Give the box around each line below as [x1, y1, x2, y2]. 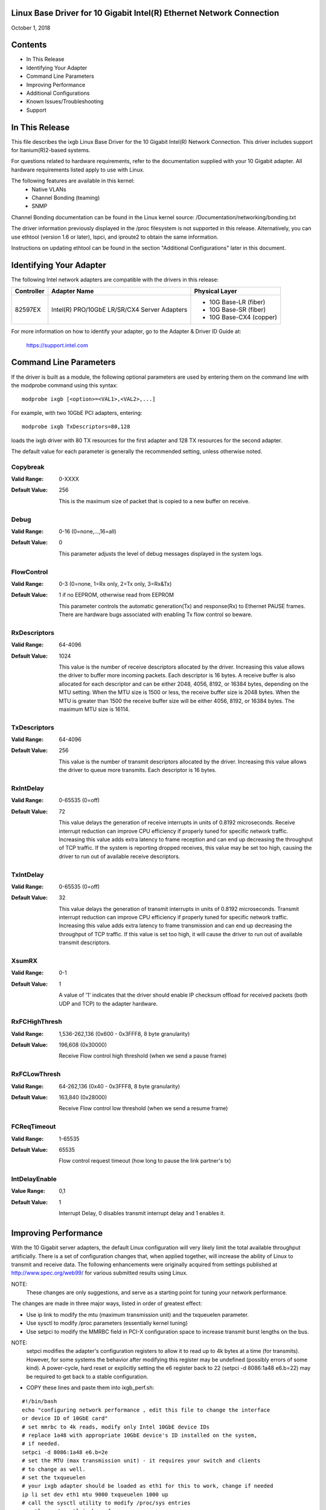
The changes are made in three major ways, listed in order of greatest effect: [11, 1300, 202, 1307]
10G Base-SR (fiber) [209, 306, 266, 314]
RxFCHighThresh [11, 1018, 63, 1026]
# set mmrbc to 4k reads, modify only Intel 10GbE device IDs [22, 1423, 210, 1430]
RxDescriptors [11, 628, 54, 637]
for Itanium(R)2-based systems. [11, 147, 91, 154]
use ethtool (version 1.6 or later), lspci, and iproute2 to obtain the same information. [11, 233, 219, 240]
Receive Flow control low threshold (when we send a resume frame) [59, 1105, 228, 1112]
